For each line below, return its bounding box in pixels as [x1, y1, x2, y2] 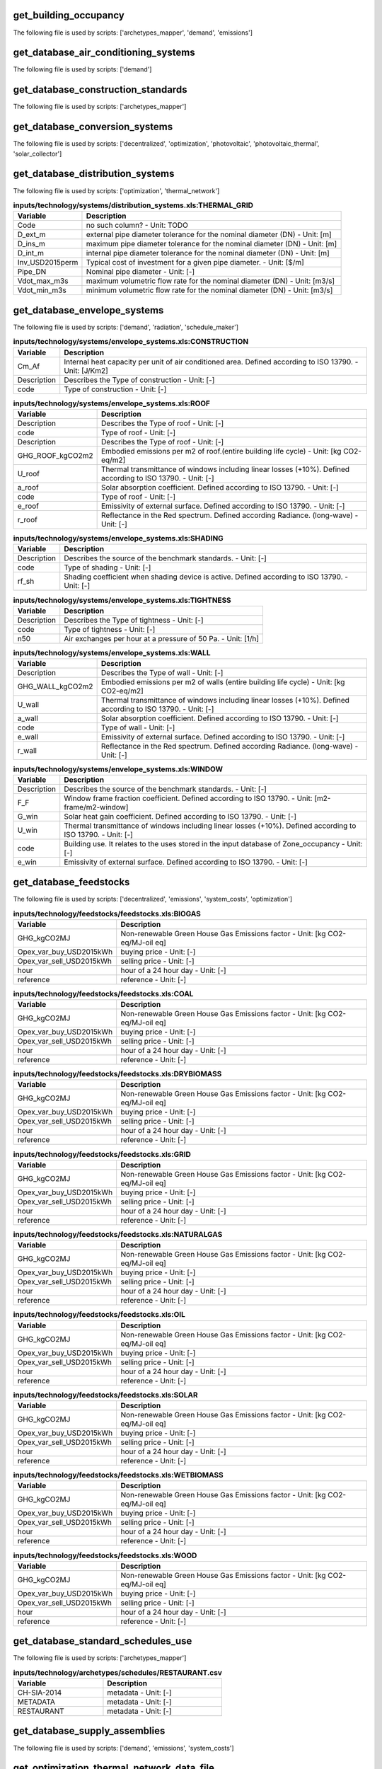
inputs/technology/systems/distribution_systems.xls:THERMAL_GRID [13, 200, 254, 210]
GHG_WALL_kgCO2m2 [17, 681, 93, 691]
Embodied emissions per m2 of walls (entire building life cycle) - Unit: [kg [100, 677, 345, 687]
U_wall [17, 700, 39, 710]
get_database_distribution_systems [13, 168, 175, 180]
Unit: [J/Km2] [64, 365, 109, 375]
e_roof [17, 501, 39, 511]
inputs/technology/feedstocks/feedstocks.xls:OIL [13, 1310, 185, 1320]
